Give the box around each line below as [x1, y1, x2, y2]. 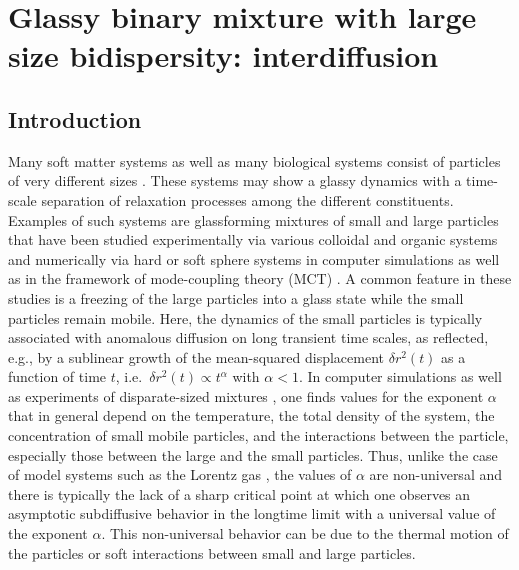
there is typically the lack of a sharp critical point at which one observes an [8, 483, 471, 504]
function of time [8, 366, 107, 387]
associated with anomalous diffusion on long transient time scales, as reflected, [8, 327, 489, 348]
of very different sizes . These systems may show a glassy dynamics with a [8, 170, 462, 191]
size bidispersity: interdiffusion [8, 35, 439, 76]
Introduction [8, 103, 142, 134]
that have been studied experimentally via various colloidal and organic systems [8, 229, 498, 250]
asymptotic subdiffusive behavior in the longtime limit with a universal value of [8, 503, 496, 524]
